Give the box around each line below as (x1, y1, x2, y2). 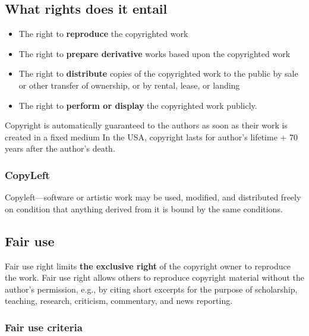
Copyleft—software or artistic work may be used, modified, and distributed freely (5, 191, 301, 203)
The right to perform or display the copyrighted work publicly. (18, 99, 257, 111)
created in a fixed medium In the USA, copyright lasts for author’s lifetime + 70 (5, 130, 298, 143)
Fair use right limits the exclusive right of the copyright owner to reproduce (5, 259, 291, 272)
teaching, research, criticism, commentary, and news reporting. (5, 294, 233, 307)
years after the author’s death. (5, 142, 115, 155)
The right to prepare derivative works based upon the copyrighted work (18, 47, 291, 59)
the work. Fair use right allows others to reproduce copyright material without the (5, 271, 304, 284)
